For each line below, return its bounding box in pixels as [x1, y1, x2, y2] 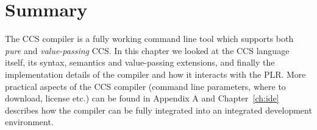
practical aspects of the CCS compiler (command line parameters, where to [5, 80, 286, 92]
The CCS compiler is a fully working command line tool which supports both [5, 32, 294, 45]
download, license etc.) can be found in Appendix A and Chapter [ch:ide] [5, 92, 279, 104]
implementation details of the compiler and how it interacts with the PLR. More [5, 67, 306, 80]
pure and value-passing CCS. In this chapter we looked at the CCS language [5, 44, 290, 56]
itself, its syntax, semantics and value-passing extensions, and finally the [5, 56, 275, 69]
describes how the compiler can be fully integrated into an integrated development [5, 103, 312, 116]
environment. [5, 115, 54, 128]
